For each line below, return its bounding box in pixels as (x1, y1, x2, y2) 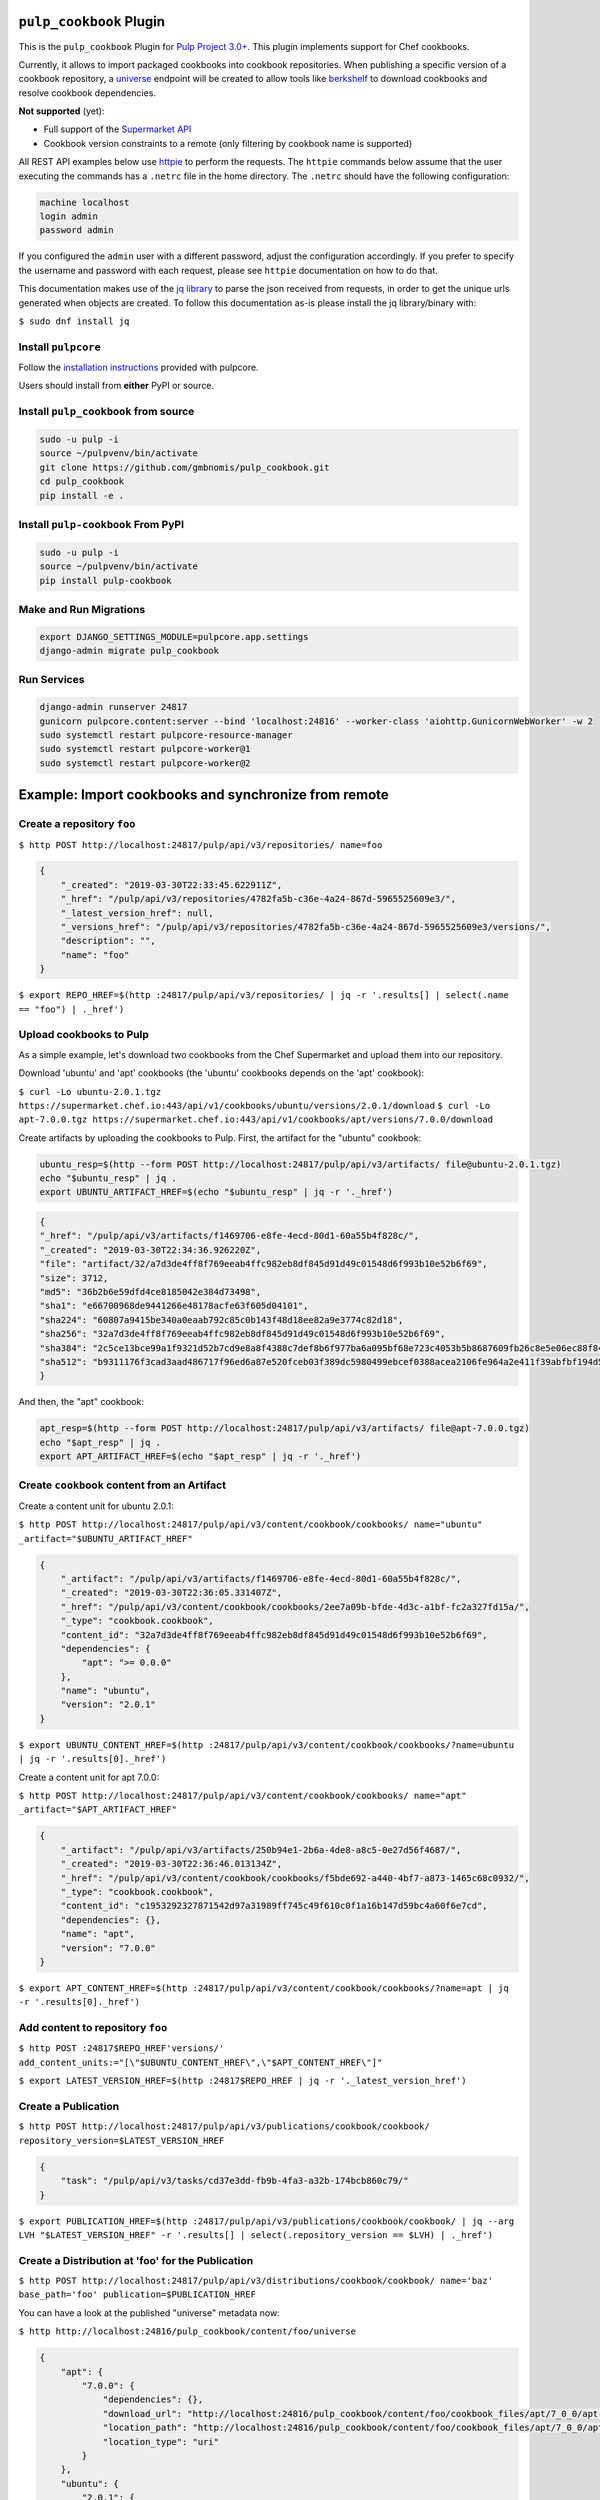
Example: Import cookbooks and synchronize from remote (18, 786, 389, 804)
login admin (39, 211, 99, 222)
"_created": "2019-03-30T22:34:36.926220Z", (39, 1244, 262, 1255)
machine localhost (39, 196, 130, 208)
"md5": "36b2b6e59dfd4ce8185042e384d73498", (39, 1286, 262, 1297)
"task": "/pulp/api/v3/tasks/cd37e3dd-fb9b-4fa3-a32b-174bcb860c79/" (60, 2175, 409, 2187)
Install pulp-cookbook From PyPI (18, 517, 185, 531)
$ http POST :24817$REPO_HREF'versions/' (18, 2043, 225, 2054)
